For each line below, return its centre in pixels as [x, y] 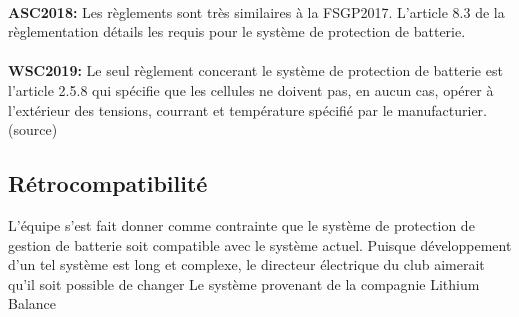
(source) [33, 129]
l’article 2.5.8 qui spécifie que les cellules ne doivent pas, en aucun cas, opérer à [251, 89]
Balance [32, 303]
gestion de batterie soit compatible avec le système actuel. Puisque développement [260, 244]
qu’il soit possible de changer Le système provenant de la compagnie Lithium [244, 283]
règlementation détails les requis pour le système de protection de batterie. [237, 31]
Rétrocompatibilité [108, 183]
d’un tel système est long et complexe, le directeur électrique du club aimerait [246, 264]
